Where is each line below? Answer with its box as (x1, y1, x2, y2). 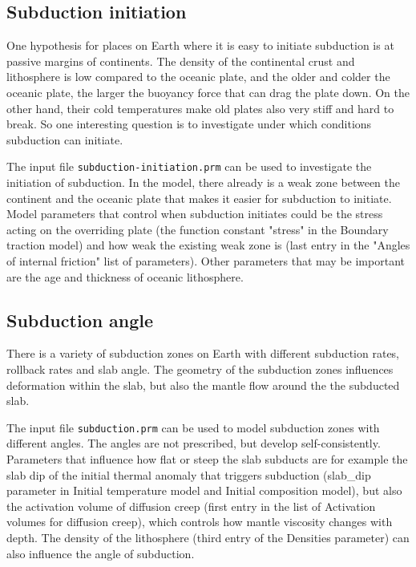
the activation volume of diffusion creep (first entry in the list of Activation (6, 497, 376, 514)
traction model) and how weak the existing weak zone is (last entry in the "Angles (6, 237, 410, 253)
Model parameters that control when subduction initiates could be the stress (6, 205, 383, 222)
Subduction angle (6, 307, 154, 332)
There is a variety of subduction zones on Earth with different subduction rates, (6, 345, 400, 362)
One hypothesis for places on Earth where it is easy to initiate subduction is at (6, 37, 394, 54)
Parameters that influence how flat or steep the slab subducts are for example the (6, 451, 408, 467)
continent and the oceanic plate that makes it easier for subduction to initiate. (6, 189, 392, 206)
